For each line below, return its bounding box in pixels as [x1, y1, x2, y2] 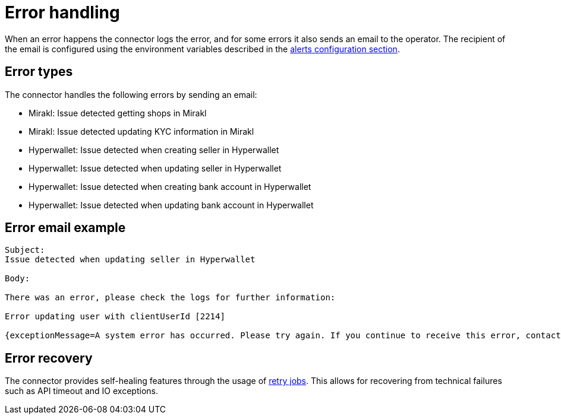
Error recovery [5, 350, 93, 366]
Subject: [5, 245, 45, 255]
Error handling [5, 2, 120, 23]
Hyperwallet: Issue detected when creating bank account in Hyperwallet [29, 181, 311, 192]
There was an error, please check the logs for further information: [5, 293, 336, 303]
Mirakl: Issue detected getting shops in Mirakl [29, 107, 207, 118]
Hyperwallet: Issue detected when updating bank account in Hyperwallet [29, 199, 314, 210]
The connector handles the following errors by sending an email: [5, 89, 257, 100]
